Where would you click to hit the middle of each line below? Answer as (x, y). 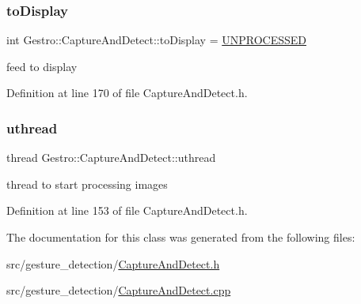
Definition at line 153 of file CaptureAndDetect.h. (127, 210)
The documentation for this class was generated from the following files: (181, 237)
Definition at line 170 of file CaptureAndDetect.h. (127, 93)
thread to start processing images (87, 184)
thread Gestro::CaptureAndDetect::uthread (111, 158)
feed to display (42, 66)
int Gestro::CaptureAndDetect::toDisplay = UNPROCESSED (156, 40)
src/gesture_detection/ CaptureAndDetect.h (113, 263)
